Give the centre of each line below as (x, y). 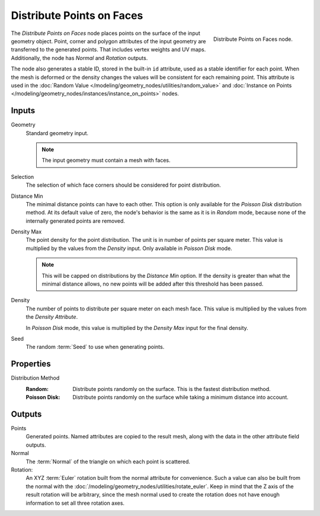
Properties (31, 364)
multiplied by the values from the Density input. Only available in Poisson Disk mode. (129, 248)
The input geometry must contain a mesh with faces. (106, 161)
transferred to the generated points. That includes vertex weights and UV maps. (108, 50)
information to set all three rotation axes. (75, 503)
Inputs (23, 110)
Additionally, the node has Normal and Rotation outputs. (79, 58)
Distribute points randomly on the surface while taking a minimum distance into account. (180, 398)
